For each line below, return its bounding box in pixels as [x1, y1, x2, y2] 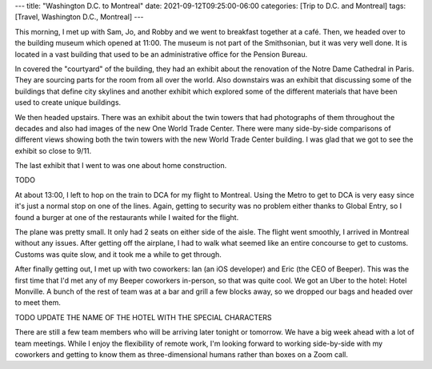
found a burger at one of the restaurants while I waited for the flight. [14, 212, 239, 222]
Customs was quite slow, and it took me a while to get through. [14, 249, 222, 259]
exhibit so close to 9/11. [14, 146, 92, 155]
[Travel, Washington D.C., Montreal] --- [14, 12, 144, 22]
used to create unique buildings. [14, 98, 122, 107]
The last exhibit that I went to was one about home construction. [14, 161, 227, 170]
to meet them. [14, 298, 62, 307]
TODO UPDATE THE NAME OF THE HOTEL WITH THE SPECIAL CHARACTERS [14, 312, 272, 322]
